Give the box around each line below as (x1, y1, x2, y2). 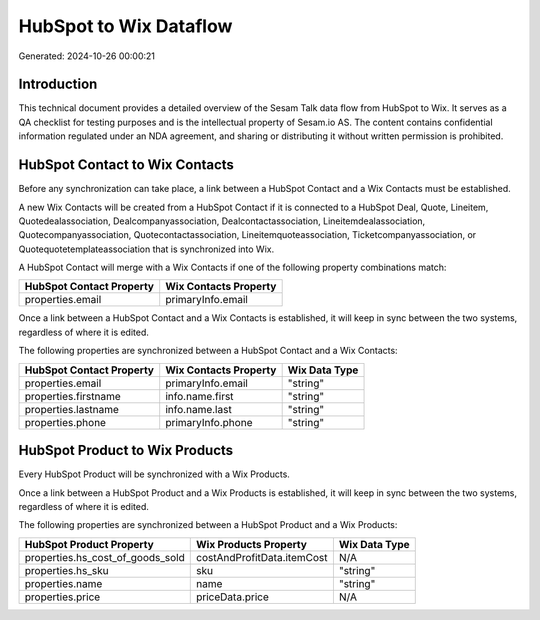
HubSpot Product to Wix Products (18, 442, 234, 459)
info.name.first (165, 389, 234, 403)
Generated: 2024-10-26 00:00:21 (18, 50, 155, 62)
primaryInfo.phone (165, 415, 253, 429)
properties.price (24, 590, 101, 604)
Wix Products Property (196, 537, 307, 551)
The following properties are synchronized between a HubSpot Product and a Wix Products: (18, 519, 398, 531)
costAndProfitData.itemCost (196, 550, 328, 564)
